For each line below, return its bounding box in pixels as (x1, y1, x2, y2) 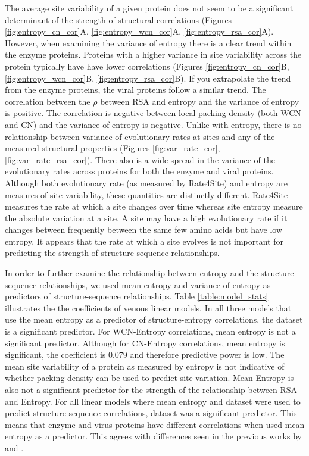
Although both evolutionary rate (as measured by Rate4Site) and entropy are (5, 176, 288, 189)
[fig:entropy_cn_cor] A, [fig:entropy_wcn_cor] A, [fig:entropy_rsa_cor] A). (5, 25, 274, 38)
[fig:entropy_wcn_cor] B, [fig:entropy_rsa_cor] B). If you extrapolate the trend (5, 71, 291, 84)
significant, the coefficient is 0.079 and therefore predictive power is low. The (5, 348, 285, 361)
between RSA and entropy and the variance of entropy (100, 95, 299, 107)
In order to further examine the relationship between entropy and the (5, 267, 258, 279)
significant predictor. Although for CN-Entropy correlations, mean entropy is (5, 336, 285, 349)
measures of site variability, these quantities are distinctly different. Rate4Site (5, 188, 288, 201)
